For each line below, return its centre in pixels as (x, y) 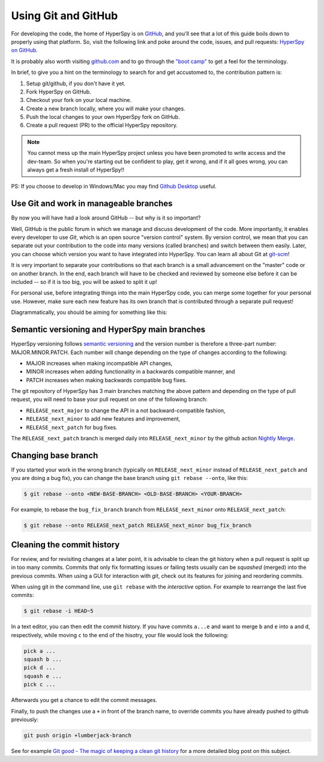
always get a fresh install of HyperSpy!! (76, 170)
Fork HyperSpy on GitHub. (58, 91)
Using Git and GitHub (64, 16)
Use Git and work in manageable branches (92, 204)
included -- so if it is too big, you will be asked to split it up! (84, 282)
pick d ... (40, 668)
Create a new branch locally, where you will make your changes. (106, 109)
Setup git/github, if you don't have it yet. (76, 83)
